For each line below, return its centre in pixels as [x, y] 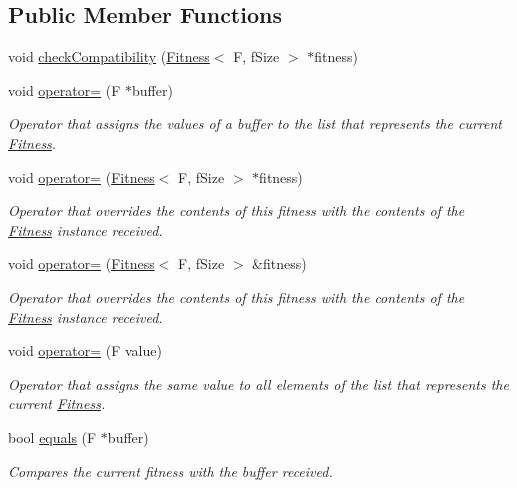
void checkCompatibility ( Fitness [109, 56]
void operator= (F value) [85, 350]
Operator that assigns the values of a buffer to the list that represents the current [255, 123]
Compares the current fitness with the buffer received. [170, 470]
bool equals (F [52, 436]
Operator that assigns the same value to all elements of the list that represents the [258, 383]
